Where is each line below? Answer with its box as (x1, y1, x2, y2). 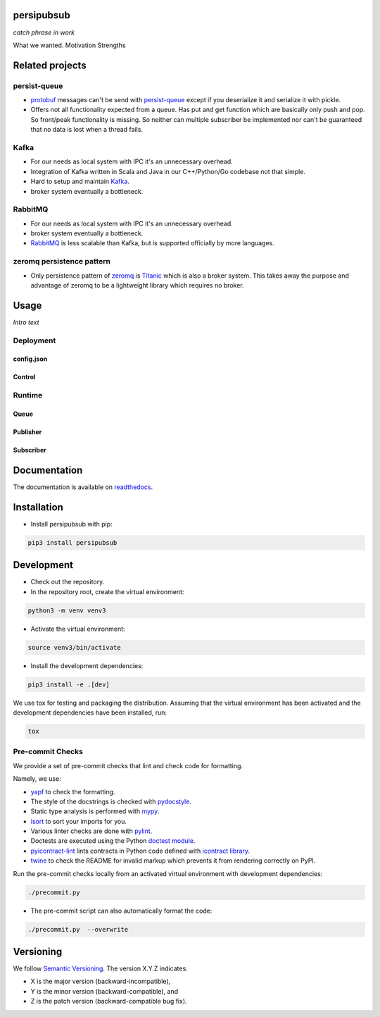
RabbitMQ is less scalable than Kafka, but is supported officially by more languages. (30, 239, 274, 247)
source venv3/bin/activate (27, 643, 121, 651)
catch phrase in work (13, 28, 75, 37)
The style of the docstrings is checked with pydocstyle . (30, 797, 191, 806)
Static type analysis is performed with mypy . (30, 807, 160, 815)
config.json (13, 355, 48, 363)
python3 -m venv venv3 (27, 606, 106, 615)
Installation (13, 501, 63, 513)
